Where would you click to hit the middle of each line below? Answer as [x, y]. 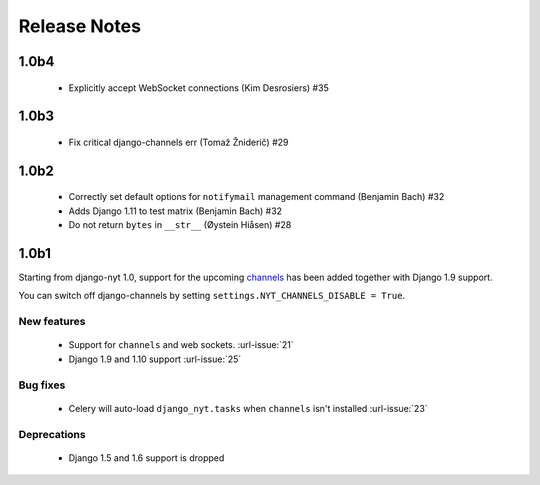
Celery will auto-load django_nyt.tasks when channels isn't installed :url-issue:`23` [248, 408]
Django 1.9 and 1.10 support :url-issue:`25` [155, 359]
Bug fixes [42, 385]
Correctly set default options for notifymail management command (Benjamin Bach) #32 [256, 197]
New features [52, 322]
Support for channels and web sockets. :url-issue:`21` [181, 345]
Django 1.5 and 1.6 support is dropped [146, 457]
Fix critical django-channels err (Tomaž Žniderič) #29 [178, 142]
